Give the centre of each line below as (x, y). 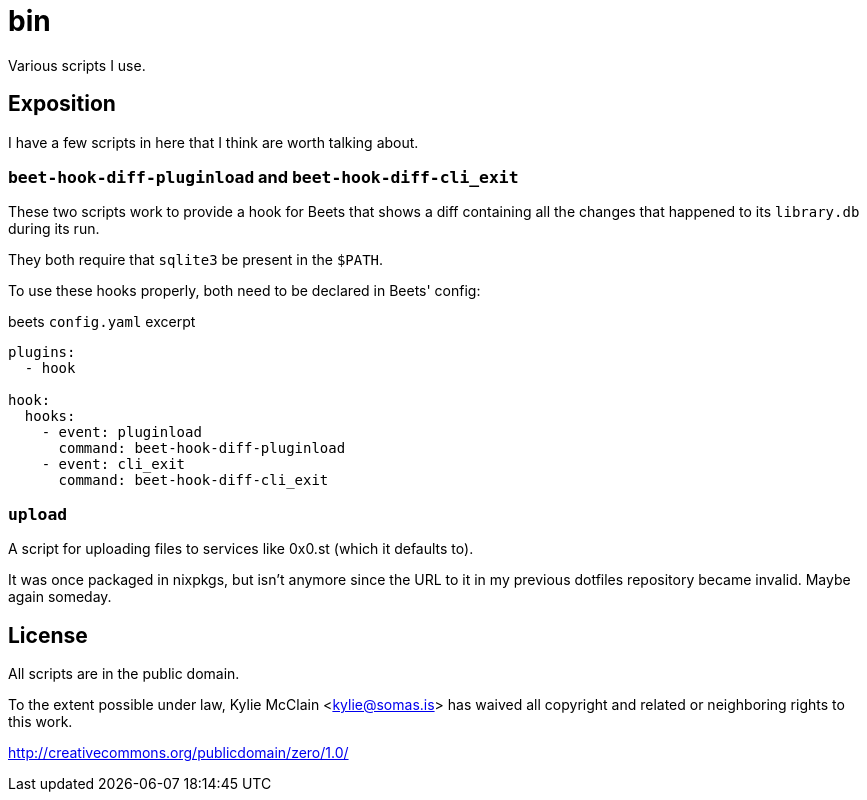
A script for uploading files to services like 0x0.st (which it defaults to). (241, 549)
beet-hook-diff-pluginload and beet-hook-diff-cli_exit (263, 176)
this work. (40, 721)
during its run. (54, 229)
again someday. (60, 597)
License (48, 635)
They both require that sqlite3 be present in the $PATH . (196, 260)
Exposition (62, 104)
